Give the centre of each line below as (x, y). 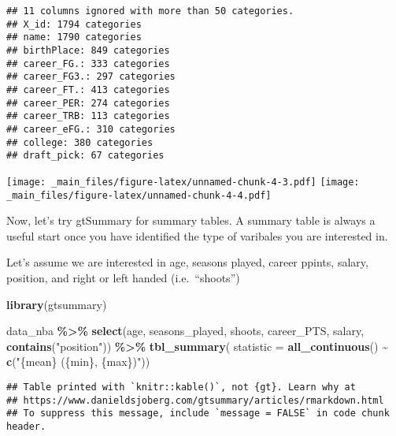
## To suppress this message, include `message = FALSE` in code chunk (198, 414)
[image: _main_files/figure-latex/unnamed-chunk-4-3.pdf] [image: (183, 182)
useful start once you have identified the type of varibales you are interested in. (197, 235)
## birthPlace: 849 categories (88, 50)
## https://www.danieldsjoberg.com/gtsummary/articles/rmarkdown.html (195, 400)
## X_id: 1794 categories (74, 24)
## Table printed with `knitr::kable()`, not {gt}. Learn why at (181, 387)
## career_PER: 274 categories (88, 103)
